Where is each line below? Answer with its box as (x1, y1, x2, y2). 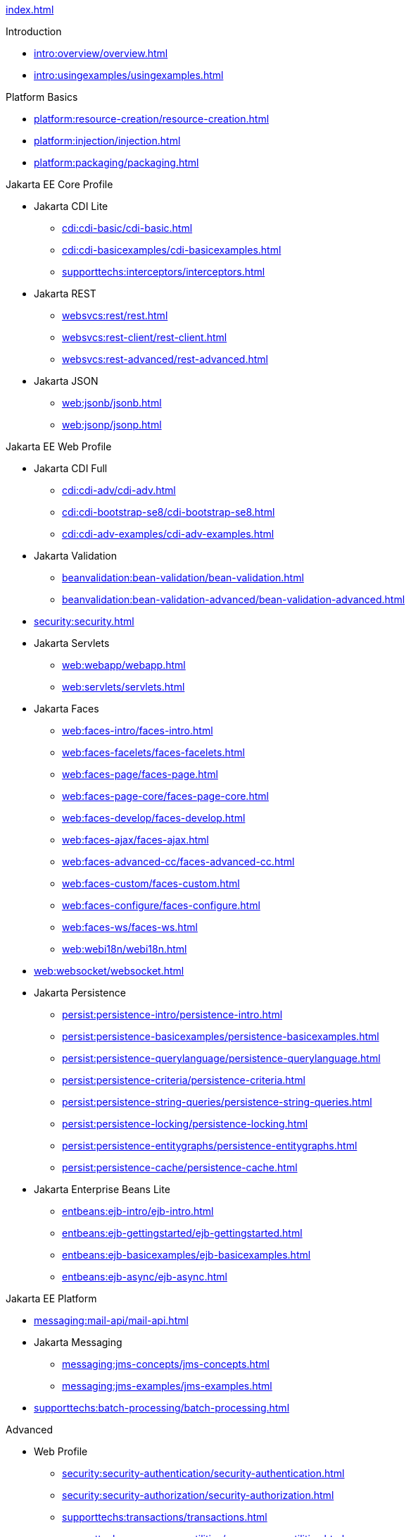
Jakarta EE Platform (6, 1292, 97, 1304)
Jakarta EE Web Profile (6, 440, 112, 452)
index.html (6, 4, 54, 16)
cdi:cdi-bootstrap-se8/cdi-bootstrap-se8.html (62, 506, 275, 518)
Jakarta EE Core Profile (6, 178, 113, 190)
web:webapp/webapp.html (62, 659, 186, 671)
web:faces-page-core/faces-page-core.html (62, 790, 269, 802)
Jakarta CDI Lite (34, 200, 108, 212)
